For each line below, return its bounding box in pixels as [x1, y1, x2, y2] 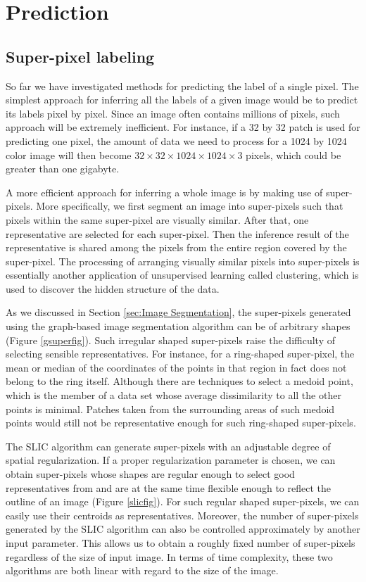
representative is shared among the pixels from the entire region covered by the [6, 240, 347, 255]
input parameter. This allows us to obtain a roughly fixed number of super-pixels [6, 535, 355, 550]
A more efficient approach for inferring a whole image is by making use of [6, 184, 323, 199]
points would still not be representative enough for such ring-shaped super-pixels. [6, 415, 356, 430]
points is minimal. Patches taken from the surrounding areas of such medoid [6, 401, 335, 416]
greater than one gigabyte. [6, 161, 120, 176]
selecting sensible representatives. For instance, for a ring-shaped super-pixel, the [6, 346, 355, 361]
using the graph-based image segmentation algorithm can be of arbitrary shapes [6, 319, 351, 334]
